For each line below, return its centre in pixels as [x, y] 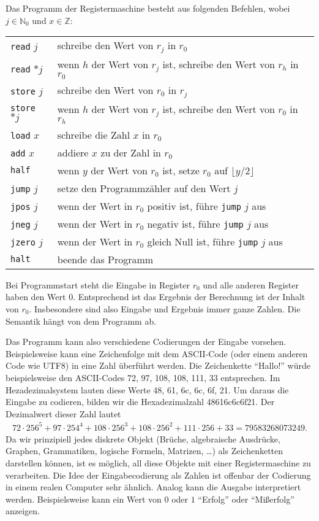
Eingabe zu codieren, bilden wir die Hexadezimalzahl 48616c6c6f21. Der [140, 402]
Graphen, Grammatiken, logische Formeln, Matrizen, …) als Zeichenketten [144, 451]
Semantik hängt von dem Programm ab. [81, 321]
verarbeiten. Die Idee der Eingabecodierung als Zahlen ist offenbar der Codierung [158, 475]
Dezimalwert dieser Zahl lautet [63, 413]
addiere [73, 152]
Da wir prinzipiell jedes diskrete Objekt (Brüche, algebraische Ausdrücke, [143, 438]
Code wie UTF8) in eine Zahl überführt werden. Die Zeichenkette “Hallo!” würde [158, 365]
